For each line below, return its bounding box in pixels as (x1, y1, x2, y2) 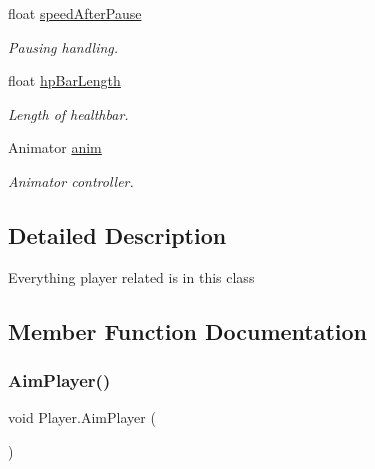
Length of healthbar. (8, 103, 129, 124)
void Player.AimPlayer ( (8, 407, 156, 428)
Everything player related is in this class (8, 266, 255, 287)
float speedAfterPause (8, 3, 142, 23)
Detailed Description (8, 219, 227, 250)
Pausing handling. (8, 36, 119, 57)
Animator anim (8, 137, 102, 158)
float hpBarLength (8, 70, 121, 91)
